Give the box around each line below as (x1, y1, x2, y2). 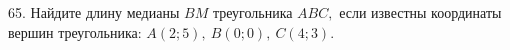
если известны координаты (339, 2, 502, 22)
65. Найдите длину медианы (8, 2, 180, 22)
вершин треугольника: (8, 21, 142, 42)
